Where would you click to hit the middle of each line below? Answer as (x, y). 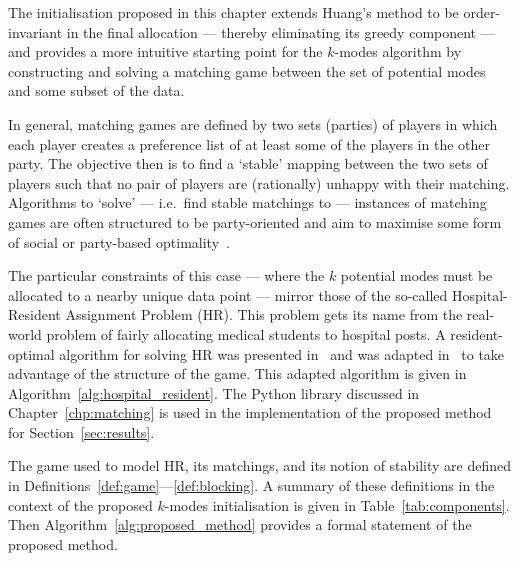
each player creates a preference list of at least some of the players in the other (249, 143)
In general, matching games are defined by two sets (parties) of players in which (253, 123)
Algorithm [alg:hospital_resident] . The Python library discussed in (214, 392)
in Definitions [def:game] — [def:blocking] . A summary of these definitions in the (251, 485)
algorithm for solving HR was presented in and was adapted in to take (282, 353)
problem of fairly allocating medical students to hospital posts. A (246, 333)
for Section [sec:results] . (81, 431)
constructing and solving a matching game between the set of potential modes (247, 70)
